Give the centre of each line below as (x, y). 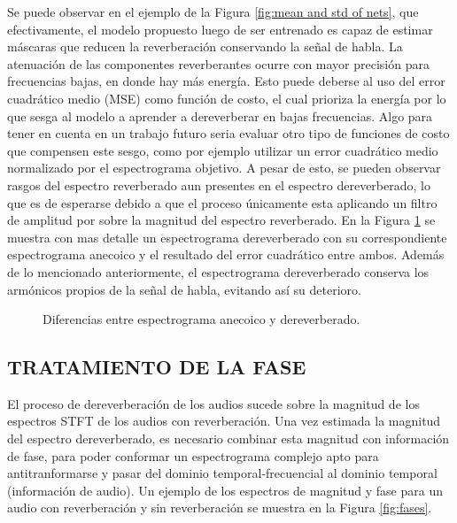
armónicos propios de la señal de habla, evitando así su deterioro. (184, 289)
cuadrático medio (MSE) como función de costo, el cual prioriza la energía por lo (227, 98)
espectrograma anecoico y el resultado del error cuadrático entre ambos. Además (226, 254)
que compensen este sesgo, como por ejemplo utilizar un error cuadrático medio (223, 150)
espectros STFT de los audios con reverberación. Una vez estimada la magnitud (224, 421)
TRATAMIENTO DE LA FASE (157, 367)
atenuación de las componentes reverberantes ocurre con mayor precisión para (218, 63)
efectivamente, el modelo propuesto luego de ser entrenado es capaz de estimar (220, 29)
